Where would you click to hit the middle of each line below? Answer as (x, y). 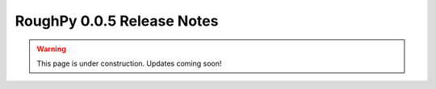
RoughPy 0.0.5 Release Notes (117, 21)
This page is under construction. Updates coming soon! (129, 63)
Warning (51, 49)
